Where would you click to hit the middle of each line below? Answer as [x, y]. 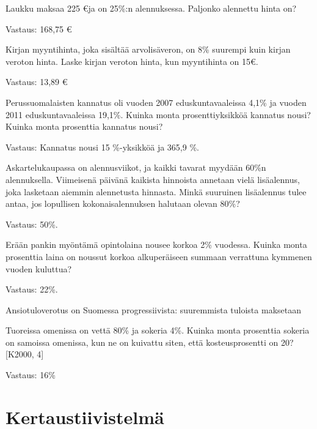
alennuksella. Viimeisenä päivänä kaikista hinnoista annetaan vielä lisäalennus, [153, 179]
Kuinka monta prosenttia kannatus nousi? [84, 126]
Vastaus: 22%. [32, 289]
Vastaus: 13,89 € [37, 82]
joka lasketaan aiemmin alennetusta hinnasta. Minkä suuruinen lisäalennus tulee [156, 191]
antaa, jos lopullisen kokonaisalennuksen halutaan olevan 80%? [123, 203]
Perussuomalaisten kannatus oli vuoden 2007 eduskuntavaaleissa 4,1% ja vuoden [156, 102]
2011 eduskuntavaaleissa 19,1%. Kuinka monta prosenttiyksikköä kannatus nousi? [158, 114]
